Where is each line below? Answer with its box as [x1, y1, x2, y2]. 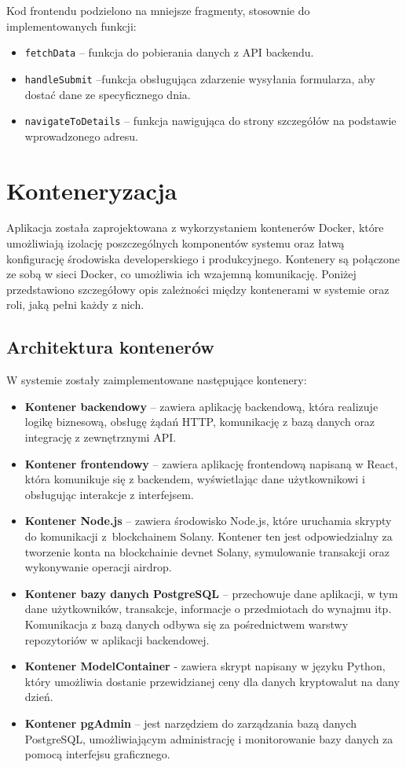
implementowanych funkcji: [6, 17, 137, 34]
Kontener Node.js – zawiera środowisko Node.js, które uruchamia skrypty [24, 512, 392, 529]
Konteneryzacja [6, 174, 177, 206]
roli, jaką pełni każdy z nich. [6, 296, 144, 313]
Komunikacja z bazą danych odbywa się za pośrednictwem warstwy [24, 615, 349, 632]
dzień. [24, 688, 53, 705]
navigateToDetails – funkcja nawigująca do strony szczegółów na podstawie [24, 112, 397, 129]
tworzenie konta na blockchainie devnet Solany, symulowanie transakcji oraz [24, 543, 390, 560]
